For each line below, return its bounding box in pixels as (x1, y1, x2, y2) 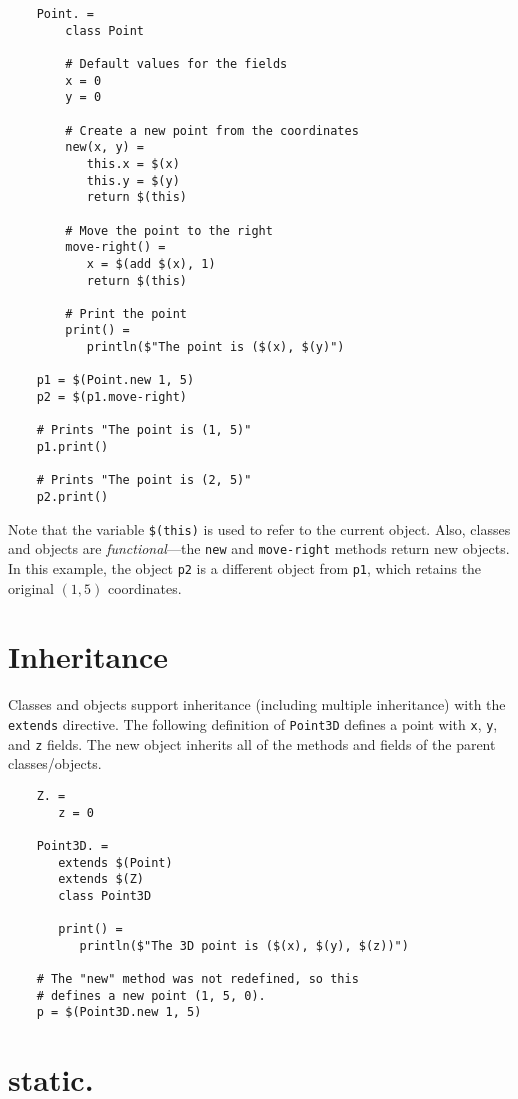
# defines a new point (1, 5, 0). (36, 988, 266, 1003)
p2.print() (36, 490, 109, 505)
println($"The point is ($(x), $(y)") (86, 340, 345, 355)
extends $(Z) (58, 872, 145, 887)
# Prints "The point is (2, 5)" (36, 473, 252, 488)
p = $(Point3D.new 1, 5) (36, 1005, 202, 1020)
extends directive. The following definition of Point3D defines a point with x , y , (8, 713, 498, 734)
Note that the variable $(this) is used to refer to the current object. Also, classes (8, 518, 511, 539)
